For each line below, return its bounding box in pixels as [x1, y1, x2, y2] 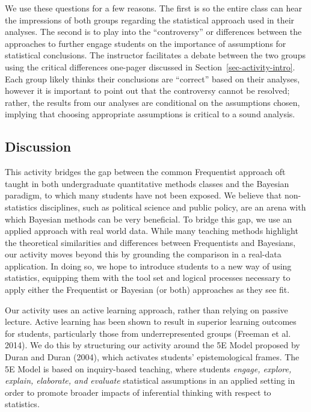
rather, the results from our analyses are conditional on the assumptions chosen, [5, 96, 300, 108]
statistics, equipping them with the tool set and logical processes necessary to [5, 271, 291, 284]
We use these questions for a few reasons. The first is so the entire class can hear [5, 2, 303, 14]
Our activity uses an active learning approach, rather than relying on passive [5, 303, 288, 316]
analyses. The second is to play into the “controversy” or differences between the [5, 25, 302, 38]
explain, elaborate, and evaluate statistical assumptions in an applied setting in [5, 374, 295, 387]
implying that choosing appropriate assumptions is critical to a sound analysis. [5, 108, 295, 120]
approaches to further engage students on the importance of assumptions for [5, 37, 286, 49]
